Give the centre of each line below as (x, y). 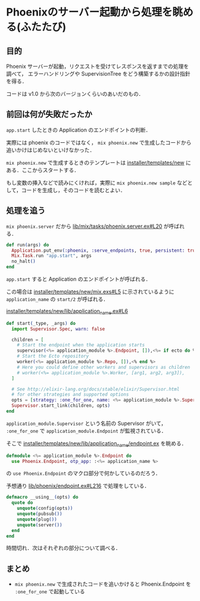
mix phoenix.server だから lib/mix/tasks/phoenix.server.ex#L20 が (88, 226)
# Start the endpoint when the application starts (81, 345)
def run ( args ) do (28, 245)
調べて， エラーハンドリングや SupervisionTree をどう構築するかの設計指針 (98, 74)
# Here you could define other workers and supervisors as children (104, 367)
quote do (22, 503)
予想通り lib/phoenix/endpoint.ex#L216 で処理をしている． (78, 486)
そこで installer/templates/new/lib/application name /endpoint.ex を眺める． (96, 444)
